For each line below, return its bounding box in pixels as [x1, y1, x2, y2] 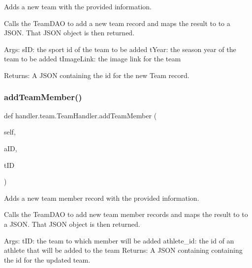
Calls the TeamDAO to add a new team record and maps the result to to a [4, 18, 230, 28]
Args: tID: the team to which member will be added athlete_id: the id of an [4, 235, 234, 245]
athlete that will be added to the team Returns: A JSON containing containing [4, 245, 243, 255]
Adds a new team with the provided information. [4, 1, 152, 11]
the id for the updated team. [4, 254, 91, 265]
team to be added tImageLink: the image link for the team [4, 54, 181, 64]
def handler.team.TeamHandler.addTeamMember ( [4, 110, 157, 120]
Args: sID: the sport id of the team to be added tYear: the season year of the [4, 44, 236, 54]
